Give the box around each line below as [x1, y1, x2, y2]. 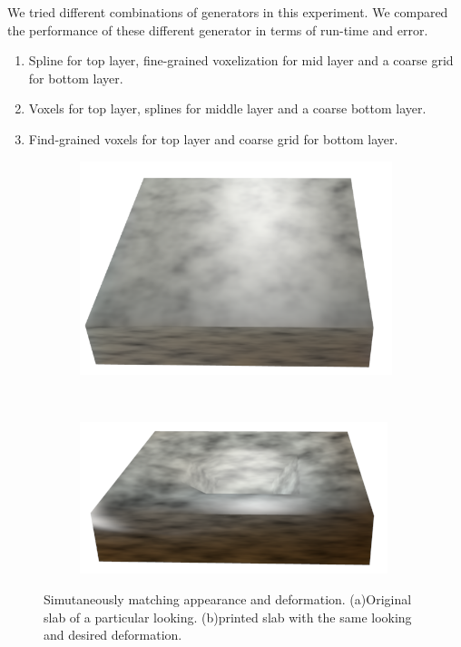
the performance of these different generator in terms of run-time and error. [7, 20, 428, 39]
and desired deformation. [44, 625, 182, 644]
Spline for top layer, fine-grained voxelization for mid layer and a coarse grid [28, 51, 454, 70]
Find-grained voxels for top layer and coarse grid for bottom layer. [28, 129, 398, 148]
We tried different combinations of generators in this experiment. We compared [7, 3, 448, 21]
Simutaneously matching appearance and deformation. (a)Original [44, 589, 412, 608]
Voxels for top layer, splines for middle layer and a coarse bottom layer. [28, 99, 427, 118]
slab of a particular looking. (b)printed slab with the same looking [44, 607, 412, 626]
